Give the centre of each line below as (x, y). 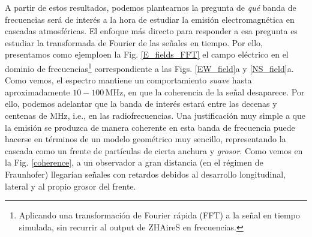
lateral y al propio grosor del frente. (70, 186)
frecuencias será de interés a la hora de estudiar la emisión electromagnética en (150, 19)
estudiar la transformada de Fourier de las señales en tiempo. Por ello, (134, 42)
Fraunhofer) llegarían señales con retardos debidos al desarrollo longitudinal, (145, 174)
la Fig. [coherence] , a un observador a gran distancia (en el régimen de (134, 162)
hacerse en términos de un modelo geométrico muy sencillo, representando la (145, 139)
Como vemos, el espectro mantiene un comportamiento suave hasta (128, 80)
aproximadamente (37, 91)
